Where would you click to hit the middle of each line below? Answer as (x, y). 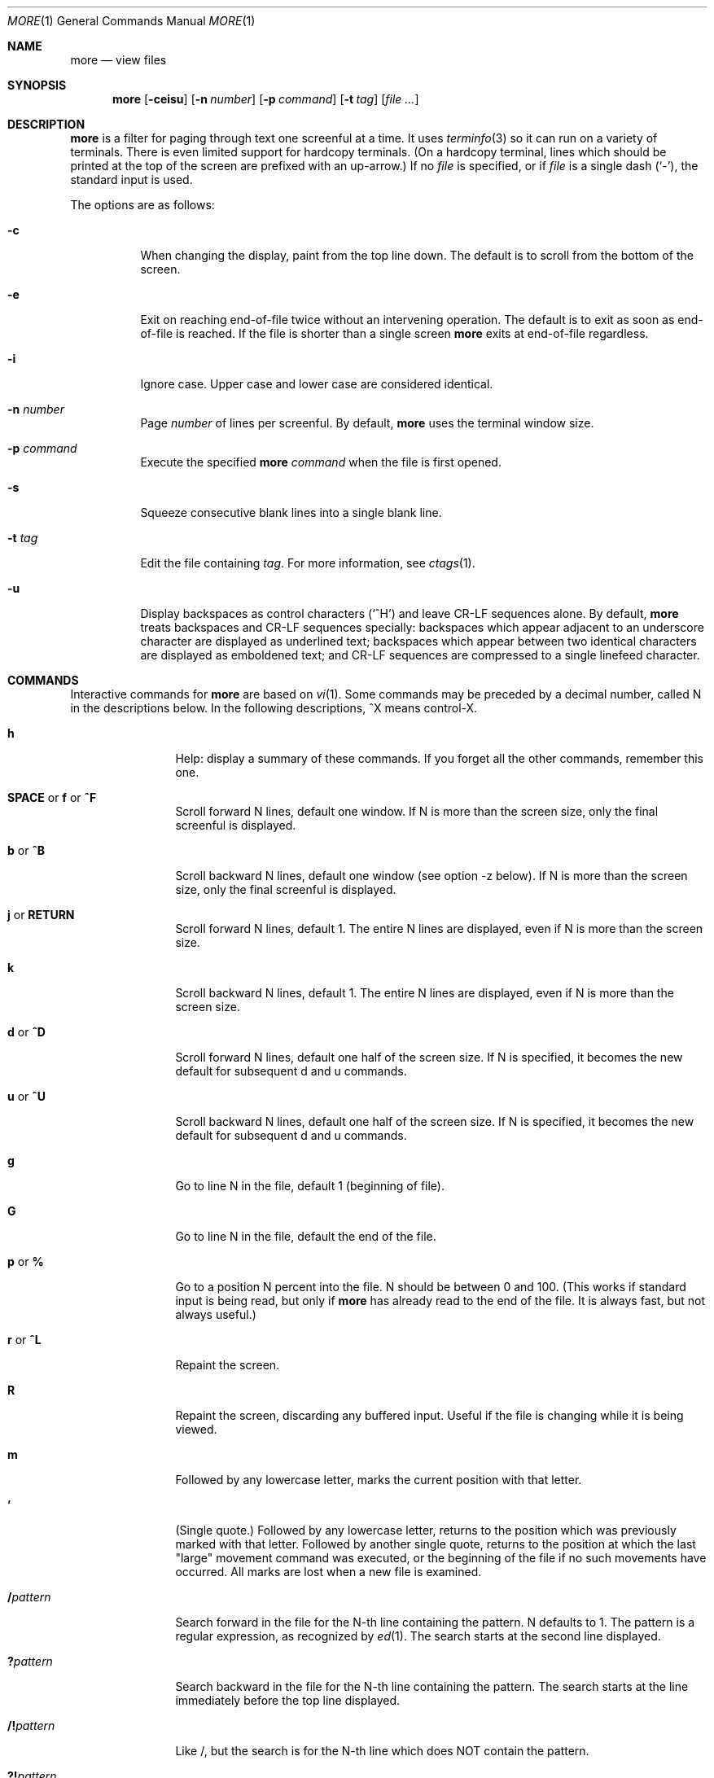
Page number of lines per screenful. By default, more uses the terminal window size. (367, 423)
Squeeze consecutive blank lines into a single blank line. (291, 512)
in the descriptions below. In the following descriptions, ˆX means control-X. (274, 708)
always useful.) (216, 1314)
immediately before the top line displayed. (287, 1700)
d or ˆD (26, 1032)
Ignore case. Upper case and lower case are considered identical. (317, 384)
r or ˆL (24, 1340)
